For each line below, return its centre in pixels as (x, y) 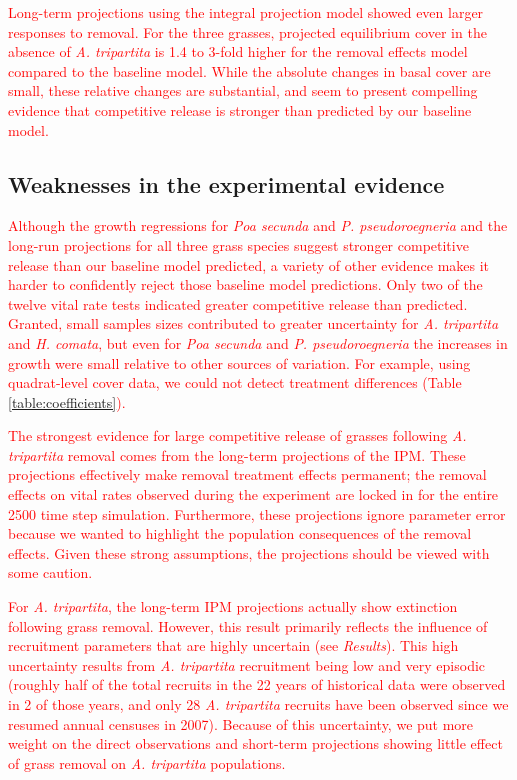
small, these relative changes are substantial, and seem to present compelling (243, 90)
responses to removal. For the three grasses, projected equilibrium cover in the (247, 31)
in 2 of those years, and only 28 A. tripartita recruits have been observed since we (258, 704)
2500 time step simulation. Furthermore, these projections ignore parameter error (257, 513)
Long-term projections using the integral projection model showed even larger (246, 12)
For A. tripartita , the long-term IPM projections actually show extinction (233, 606)
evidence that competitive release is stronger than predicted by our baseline (240, 109)
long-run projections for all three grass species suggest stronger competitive (238, 244)
